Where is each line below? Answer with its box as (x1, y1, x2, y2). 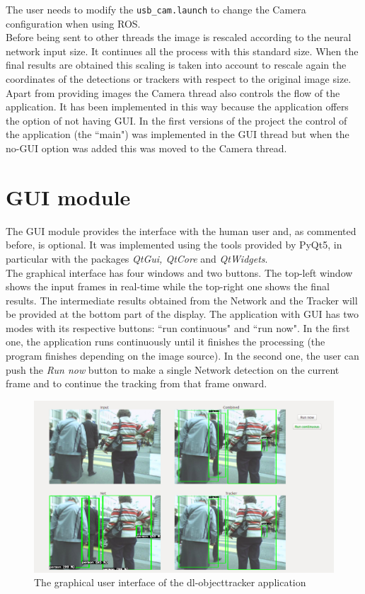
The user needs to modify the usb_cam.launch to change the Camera (6, 2, 306, 16)
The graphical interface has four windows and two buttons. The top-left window (6, 265, 353, 280)
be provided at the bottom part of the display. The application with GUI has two (6, 307, 359, 321)
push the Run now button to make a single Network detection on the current (6, 362, 340, 377)
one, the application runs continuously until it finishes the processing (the (6, 334, 325, 349)
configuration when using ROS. (6, 16, 141, 30)
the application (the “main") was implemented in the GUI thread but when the (6, 127, 349, 142)
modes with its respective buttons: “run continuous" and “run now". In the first (6, 320, 350, 335)
